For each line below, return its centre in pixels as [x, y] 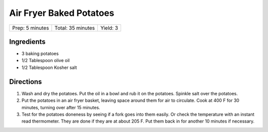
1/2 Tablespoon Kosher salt [49, 67]
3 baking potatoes [40, 54]
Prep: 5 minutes [31, 28]
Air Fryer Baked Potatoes [62, 13]
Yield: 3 [109, 28]
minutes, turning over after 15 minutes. [61, 107]
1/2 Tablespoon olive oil [46, 61]
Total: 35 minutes [75, 28]
